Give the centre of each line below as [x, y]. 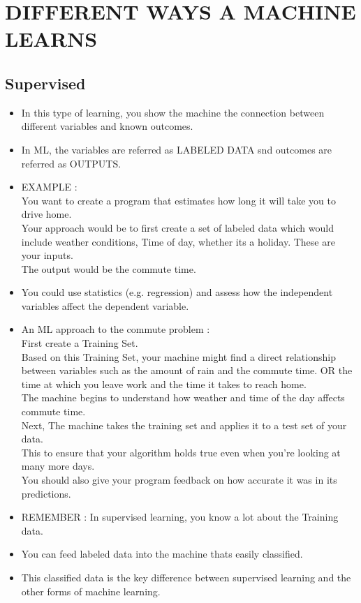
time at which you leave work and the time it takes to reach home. [164, 384]
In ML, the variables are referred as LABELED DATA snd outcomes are [177, 149]
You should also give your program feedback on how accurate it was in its [179, 480]
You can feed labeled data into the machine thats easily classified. [162, 554]
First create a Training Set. [80, 343]
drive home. [46, 214]
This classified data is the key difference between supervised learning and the [186, 577]
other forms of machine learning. [91, 591]
